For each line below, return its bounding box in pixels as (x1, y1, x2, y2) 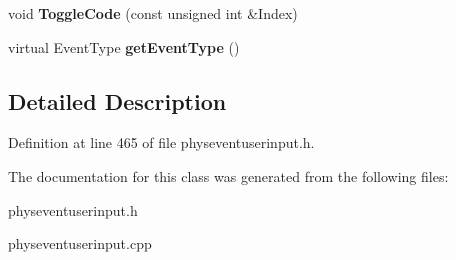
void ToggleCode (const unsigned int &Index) (8, 3, 298, 23)
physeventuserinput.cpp (8, 233, 152, 254)
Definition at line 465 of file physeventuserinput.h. (8, 132, 315, 153)
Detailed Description (8, 85, 227, 116)
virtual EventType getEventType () (8, 36, 240, 57)
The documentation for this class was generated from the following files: (8, 165, 449, 186)
